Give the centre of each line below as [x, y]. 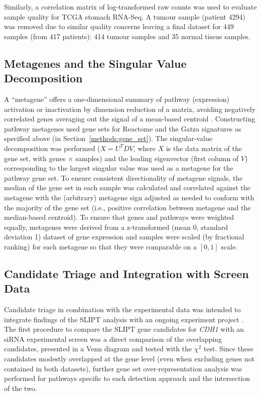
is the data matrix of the [204, 148]
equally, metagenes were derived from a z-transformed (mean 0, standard [116, 227]
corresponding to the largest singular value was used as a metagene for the [119, 168]
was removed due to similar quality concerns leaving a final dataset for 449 [119, 26]
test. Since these [228, 349]
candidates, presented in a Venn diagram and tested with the [98, 349]
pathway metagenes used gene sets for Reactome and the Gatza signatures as [123, 128]
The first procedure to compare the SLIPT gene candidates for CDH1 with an [124, 329]
